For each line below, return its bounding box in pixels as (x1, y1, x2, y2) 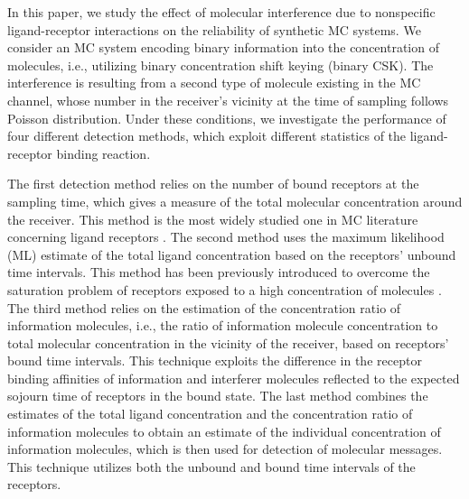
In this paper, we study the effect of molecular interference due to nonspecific (7, 3, 436, 21)
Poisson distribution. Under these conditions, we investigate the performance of (7, 108, 446, 127)
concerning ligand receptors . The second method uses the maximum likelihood (7, 227, 445, 246)
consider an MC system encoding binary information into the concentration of (7, 38, 439, 57)
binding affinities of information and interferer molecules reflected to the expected (7, 368, 460, 387)
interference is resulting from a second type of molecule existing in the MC (7, 73, 421, 92)
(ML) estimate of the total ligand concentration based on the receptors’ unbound (7, 245, 456, 263)
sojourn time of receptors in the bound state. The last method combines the (7, 386, 428, 405)
